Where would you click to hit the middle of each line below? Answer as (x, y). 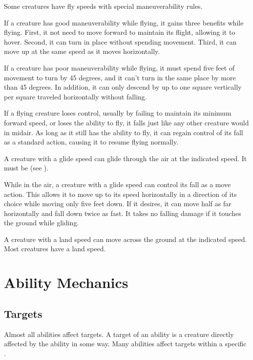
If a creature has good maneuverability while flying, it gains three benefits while (124, 22)
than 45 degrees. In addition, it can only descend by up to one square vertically (123, 87)
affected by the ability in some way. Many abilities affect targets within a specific (125, 344)
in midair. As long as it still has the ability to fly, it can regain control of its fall (124, 132)
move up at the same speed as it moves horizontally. (82, 51)
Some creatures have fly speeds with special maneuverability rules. (103, 6)
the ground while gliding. (42, 223)
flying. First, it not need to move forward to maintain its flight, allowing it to (120, 32)
